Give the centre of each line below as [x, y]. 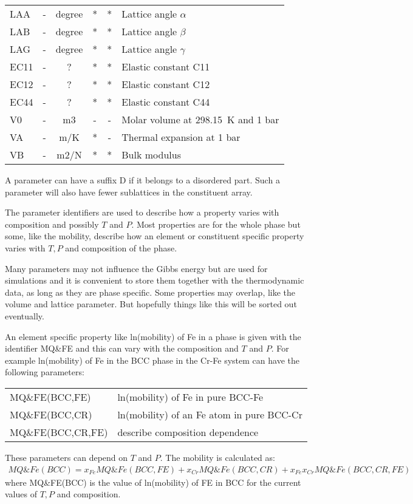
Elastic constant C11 [166, 66]
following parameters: [45, 372]
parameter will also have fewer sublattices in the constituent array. [129, 192]
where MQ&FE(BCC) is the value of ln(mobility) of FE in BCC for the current [153, 482]
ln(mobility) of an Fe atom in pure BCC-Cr [210, 414]
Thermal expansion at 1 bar [181, 137]
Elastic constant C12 [166, 84]
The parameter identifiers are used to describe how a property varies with [142, 212]
